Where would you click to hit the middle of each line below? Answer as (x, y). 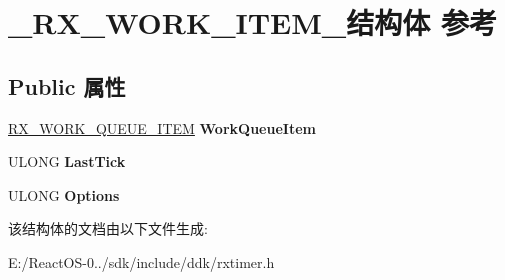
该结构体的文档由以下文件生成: (108, 228)
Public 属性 (67, 85)
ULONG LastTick (67, 161)
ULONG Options (64, 194)
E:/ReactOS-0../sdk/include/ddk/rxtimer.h (141, 261)
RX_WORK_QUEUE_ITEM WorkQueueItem (162, 127)
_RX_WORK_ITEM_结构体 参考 (252, 22)
